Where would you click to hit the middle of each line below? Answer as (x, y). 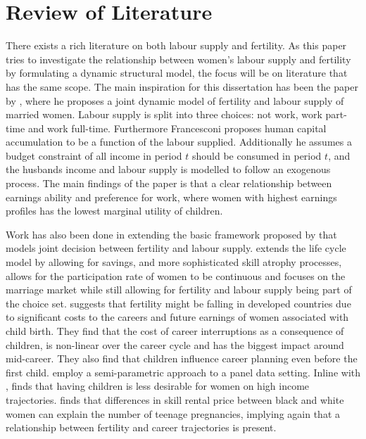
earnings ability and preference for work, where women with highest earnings (171, 197)
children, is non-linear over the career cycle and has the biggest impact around (175, 344)
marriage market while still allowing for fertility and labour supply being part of (179, 290)
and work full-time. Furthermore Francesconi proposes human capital (177, 128)
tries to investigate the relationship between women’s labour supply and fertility (178, 59)
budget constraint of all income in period (94, 155)
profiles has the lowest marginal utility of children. (114, 211)
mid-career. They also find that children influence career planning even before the (182, 358)
